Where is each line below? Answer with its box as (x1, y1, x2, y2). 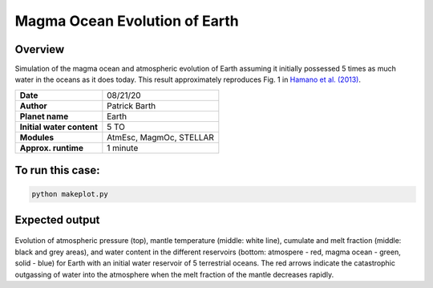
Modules (19, 132, 55, 143)
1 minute (107, 142, 139, 153)
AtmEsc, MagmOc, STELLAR (107, 132, 214, 143)
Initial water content (19, 121, 98, 132)
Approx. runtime (19, 142, 84, 153)
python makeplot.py (31, 189, 108, 199)
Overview (14, 43, 65, 56)
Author (19, 100, 47, 112)
